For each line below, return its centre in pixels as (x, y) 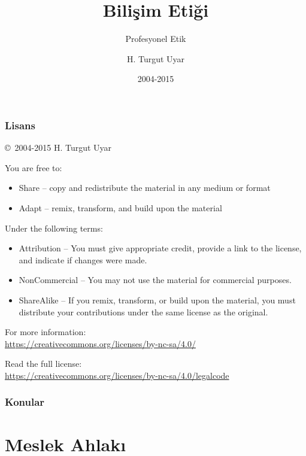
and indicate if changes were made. (83, 259)
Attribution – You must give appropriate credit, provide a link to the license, (160, 248)
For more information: (46, 332)
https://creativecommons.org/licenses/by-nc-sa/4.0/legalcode (117, 375)
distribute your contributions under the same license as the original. (143, 311)
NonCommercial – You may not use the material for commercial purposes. (155, 280)
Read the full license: (43, 364)
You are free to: (34, 167)
